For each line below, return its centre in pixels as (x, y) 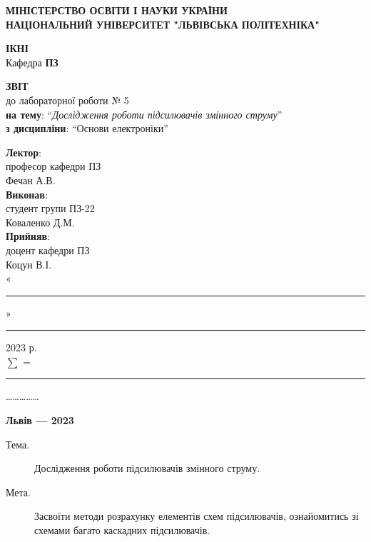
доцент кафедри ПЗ (48, 250)
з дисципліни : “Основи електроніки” (87, 128)
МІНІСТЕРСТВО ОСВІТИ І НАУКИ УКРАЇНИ (117, 10)
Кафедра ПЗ (32, 62)
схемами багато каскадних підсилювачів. (122, 530)
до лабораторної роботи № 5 (67, 100)
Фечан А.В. (31, 180)
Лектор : (24, 152)
